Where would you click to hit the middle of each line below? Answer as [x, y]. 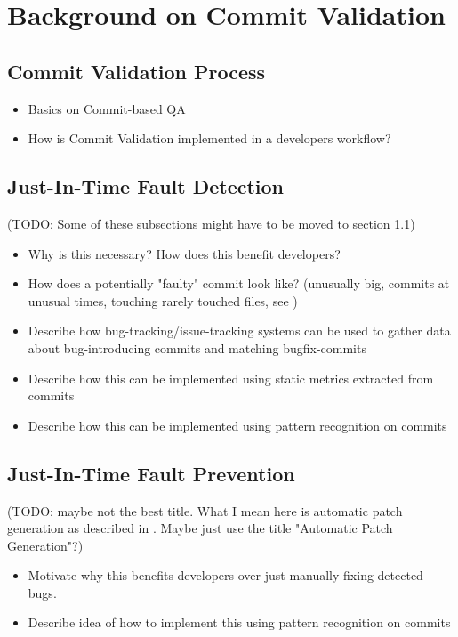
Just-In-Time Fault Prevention [151, 473]
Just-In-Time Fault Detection [146, 186]
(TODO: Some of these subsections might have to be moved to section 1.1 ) [211, 223]
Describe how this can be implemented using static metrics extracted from [231, 378]
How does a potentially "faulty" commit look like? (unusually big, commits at [239, 283]
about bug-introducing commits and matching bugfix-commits [197, 347]
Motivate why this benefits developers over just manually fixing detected [225, 575]
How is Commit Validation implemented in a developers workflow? [209, 138]
